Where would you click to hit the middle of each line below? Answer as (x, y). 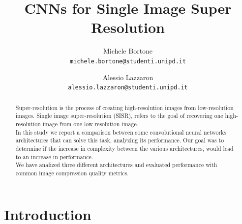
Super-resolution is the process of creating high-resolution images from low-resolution (124, 107)
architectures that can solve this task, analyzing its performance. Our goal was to (120, 140)
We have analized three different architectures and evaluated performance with (116, 165)
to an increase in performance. (54, 156)
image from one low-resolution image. (91, 124)
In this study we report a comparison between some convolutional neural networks (121, 132)
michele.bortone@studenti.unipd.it (128, 61)
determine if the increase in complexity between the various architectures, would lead (124, 148)
